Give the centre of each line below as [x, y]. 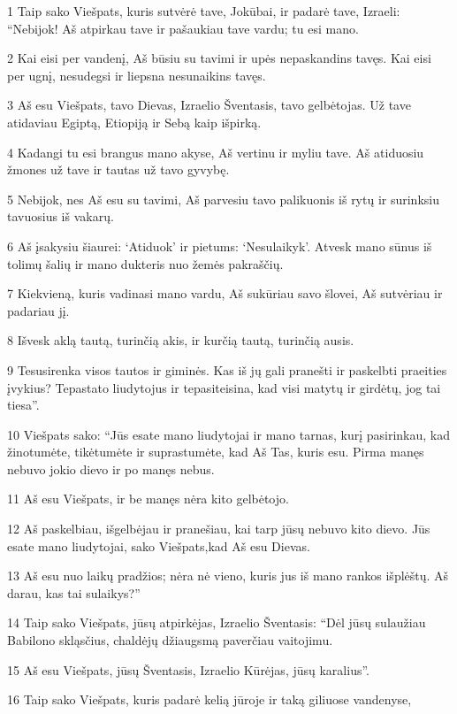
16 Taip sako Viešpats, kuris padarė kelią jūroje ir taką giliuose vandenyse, [209, 699]
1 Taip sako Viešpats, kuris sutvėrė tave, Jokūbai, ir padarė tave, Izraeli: [204, 11]
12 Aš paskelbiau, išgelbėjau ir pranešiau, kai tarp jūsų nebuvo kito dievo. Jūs [219, 529]
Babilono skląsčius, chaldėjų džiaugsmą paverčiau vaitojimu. [170, 640]
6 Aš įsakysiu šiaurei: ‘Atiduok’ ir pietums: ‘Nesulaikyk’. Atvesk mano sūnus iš [220, 246]
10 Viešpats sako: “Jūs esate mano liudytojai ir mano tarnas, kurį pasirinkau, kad [229, 434]
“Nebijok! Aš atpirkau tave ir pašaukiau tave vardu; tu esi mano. [183, 28]
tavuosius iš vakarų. [61, 216]
